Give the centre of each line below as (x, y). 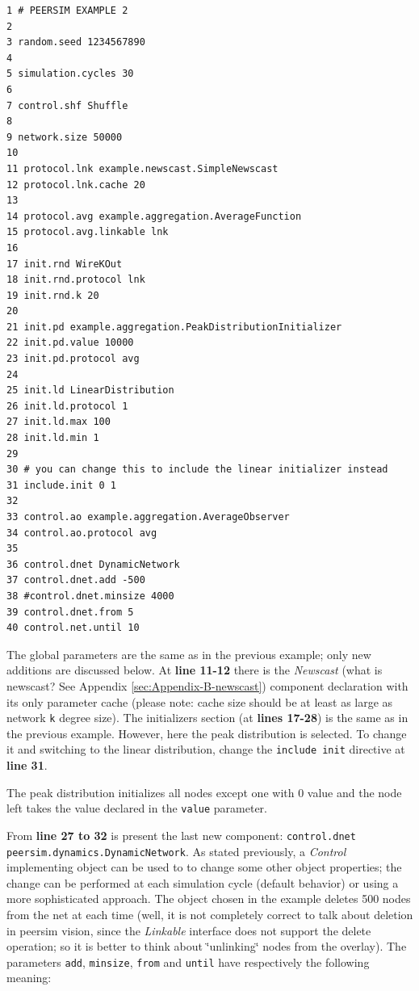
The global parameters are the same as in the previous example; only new (189, 654)
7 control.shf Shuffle (67, 105)
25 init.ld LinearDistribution (90, 391)
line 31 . (27, 765)
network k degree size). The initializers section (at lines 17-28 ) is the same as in (207, 718)
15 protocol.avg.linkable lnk (88, 232)
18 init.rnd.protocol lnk (76, 280)
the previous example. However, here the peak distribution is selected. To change (207, 733)
